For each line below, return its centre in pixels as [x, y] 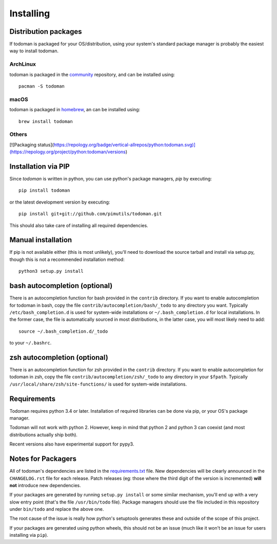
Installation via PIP [40, 166]
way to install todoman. [34, 51]
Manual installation [41, 240]
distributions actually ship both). [44, 435]
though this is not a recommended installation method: [67, 259]
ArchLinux [23, 64]
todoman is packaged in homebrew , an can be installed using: [75, 110]
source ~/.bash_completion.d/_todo [63, 331]
